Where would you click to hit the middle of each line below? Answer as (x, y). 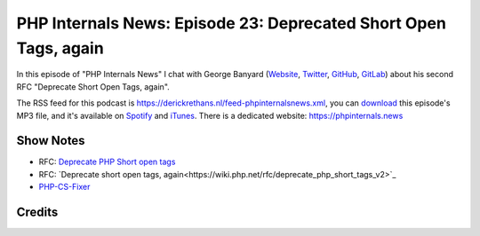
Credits (37, 212)
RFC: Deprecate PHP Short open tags (107, 162)
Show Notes (51, 141)
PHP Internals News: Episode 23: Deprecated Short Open (231, 23)
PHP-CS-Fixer (64, 187)
